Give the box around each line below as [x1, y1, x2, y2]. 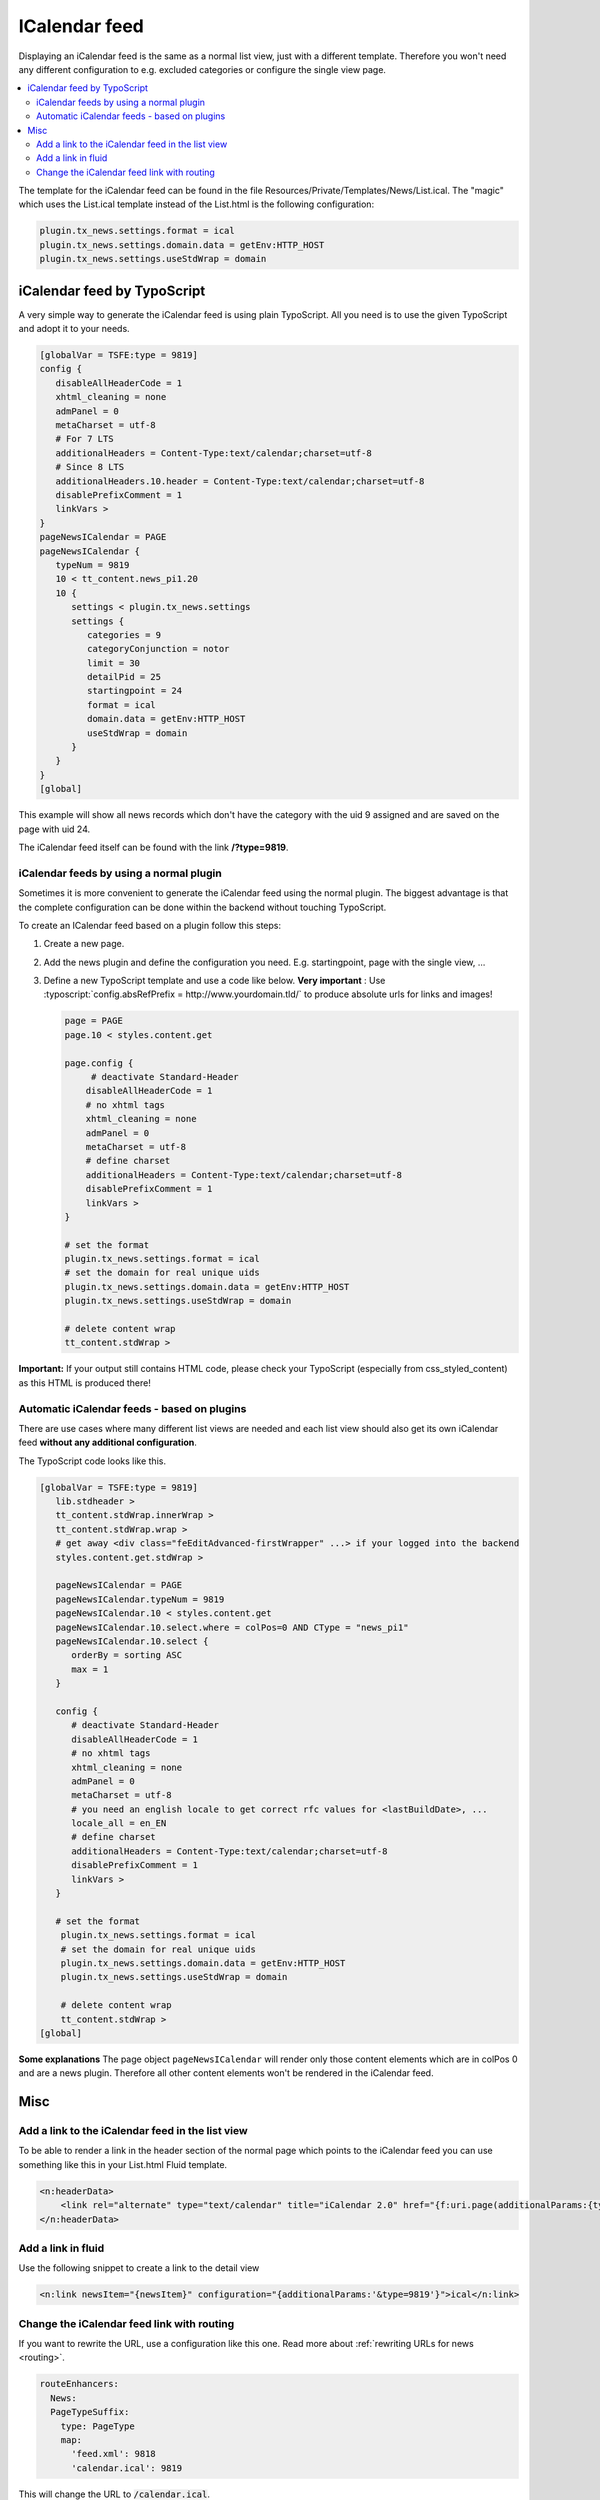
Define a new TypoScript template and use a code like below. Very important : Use [43, 975, 386, 987]
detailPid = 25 [86, 671, 162, 683]
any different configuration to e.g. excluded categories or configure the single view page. [18, 63, 387, 75]
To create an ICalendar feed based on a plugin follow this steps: [18, 919, 282, 931]
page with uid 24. [18, 823, 91, 835]
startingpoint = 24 [86, 685, 183, 697]
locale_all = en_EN [71, 1818, 167, 1829]
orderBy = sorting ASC [71, 1650, 183, 1661]
